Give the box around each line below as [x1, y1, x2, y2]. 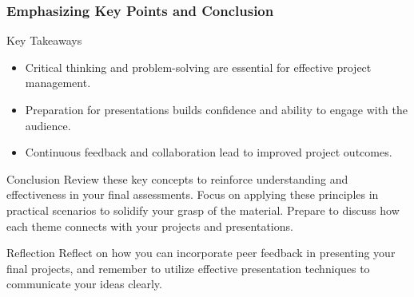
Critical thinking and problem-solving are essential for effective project [25, 58, 372, 75]
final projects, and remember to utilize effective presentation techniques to [6, 259, 370, 276]
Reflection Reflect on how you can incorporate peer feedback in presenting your [6, 244, 396, 261]
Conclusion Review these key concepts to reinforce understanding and [6, 170, 348, 187]
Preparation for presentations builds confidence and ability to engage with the [25, 101, 408, 117]
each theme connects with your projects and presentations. [6, 217, 293, 234]
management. [25, 74, 91, 91]
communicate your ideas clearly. [6, 275, 162, 292]
